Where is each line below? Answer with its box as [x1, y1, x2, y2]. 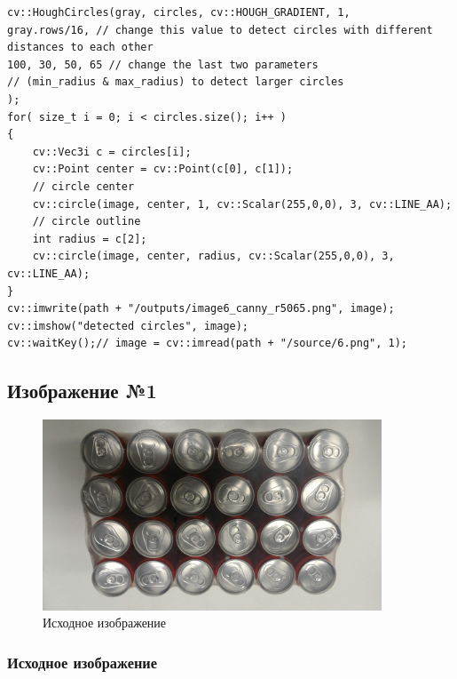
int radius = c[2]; [32, 232, 147, 245]
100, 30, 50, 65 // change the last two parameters [7, 58, 319, 71]
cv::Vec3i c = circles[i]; [32, 145, 192, 158]
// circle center [32, 180, 135, 193]
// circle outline [32, 215, 141, 228]
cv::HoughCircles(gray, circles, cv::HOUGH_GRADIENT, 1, [7, 6, 351, 19]
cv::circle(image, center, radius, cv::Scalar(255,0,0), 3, [32, 250, 395, 263]
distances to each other [7, 41, 154, 54]
